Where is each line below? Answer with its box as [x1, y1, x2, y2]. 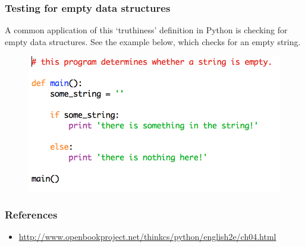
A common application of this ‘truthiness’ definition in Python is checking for [5, 24, 288, 36]
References [5, 207, 58, 222]
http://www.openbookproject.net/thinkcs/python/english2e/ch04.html [18, 230, 276, 243]
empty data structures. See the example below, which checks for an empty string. [5, 35, 301, 47]
